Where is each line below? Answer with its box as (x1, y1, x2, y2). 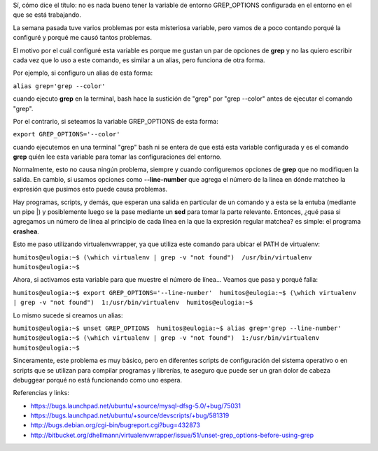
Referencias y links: (13, 389, 69, 397)
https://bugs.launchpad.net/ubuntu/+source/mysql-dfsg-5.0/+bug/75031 (30, 401, 241, 410)
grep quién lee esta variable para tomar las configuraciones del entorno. (13, 152, 222, 161)
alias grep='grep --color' (13, 82, 106, 90)
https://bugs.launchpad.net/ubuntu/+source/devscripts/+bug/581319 (30, 411, 230, 420)
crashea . (13, 227, 40, 236)
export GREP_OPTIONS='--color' (13, 130, 120, 138)
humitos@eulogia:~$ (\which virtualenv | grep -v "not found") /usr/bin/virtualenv (13, 253, 312, 262)
